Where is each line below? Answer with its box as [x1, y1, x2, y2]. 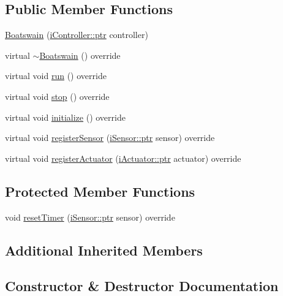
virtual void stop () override [5, 89, 110, 102]
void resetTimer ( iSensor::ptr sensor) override [5, 210, 175, 223]
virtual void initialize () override [5, 110, 126, 123]
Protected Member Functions [5, 181, 195, 200]
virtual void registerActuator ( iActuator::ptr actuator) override [5, 151, 241, 164]
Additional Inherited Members [5, 240, 203, 259]
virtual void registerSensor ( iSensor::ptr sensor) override [5, 131, 215, 144]
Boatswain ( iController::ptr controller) [5, 28, 148, 41]
